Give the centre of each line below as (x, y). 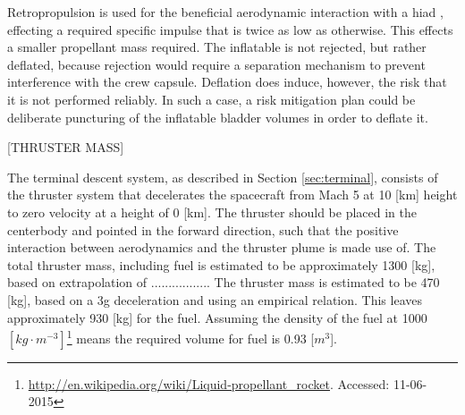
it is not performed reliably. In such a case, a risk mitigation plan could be (211, 99)
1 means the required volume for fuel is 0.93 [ (190, 337)
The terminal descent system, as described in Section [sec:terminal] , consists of (223, 177)
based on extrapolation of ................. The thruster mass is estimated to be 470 (224, 282)
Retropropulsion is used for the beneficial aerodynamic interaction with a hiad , (225, 12)
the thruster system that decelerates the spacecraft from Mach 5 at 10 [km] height (232, 195)
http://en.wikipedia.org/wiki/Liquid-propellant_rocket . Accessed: (209, 383)
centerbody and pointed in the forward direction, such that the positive (203, 229)
